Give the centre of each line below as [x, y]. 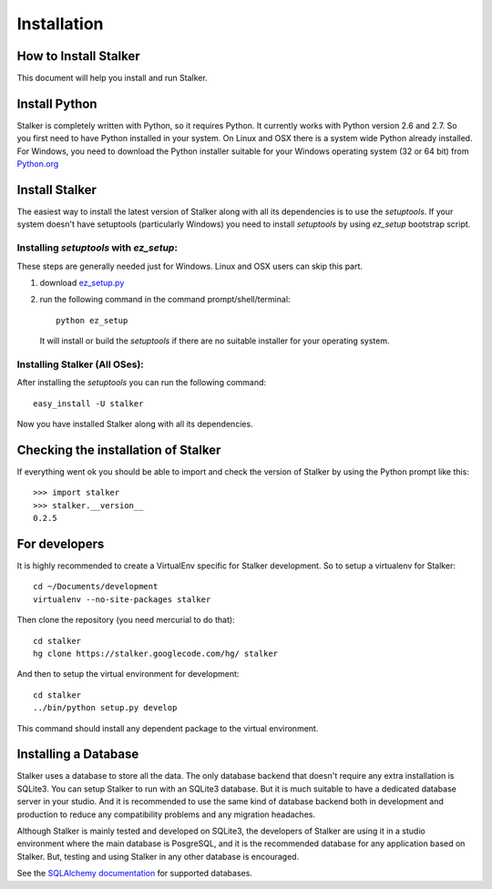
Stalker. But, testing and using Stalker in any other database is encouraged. [158, 856]
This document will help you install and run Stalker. [113, 78]
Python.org [38, 164]
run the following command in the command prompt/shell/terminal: [165, 300]
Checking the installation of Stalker [119, 450]
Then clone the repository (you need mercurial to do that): [126, 620]
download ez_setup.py [82, 282]
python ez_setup [92, 320]
